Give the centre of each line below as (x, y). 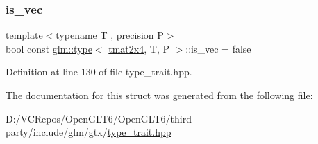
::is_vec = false (218, 48)
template (24, 35)
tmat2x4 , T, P (139, 48)
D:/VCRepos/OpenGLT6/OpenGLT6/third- (100, 118)
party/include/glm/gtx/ (57, 132)
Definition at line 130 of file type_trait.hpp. (99, 72)
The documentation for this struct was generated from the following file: (159, 95)
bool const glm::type (49, 48)
